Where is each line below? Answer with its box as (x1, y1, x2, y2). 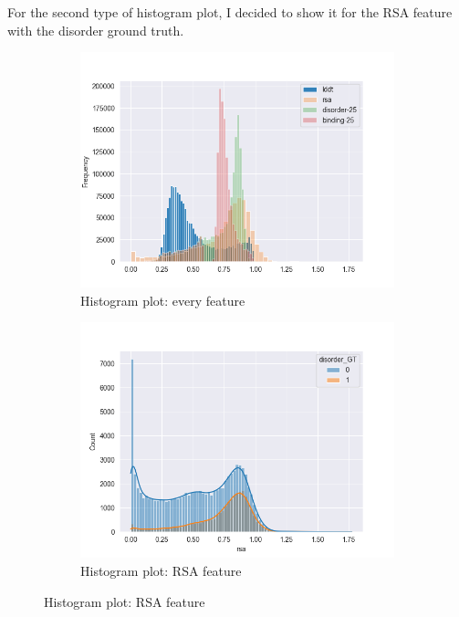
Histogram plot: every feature (80, 290, 245, 309)
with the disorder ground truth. (7, 20, 184, 39)
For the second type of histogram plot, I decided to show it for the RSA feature (7, 3, 453, 21)
